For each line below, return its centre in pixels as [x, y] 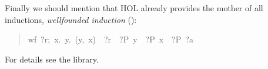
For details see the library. [52, 59]
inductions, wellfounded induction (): [71, 19]
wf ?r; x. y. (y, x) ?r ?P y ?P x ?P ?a [110, 39]
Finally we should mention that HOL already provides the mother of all [134, 8]
